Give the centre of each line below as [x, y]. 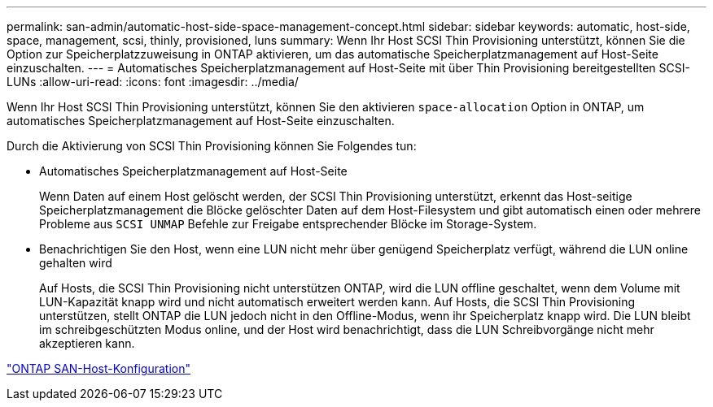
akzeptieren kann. [87, 343]
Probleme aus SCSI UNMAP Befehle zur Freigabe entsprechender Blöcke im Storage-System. [288, 224]
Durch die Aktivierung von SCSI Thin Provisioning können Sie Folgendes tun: [212, 146]
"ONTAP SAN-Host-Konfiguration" [98, 368]
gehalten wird [76, 263]
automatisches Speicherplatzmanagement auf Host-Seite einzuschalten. [201, 121]
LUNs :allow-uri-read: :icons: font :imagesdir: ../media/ [153, 82]
